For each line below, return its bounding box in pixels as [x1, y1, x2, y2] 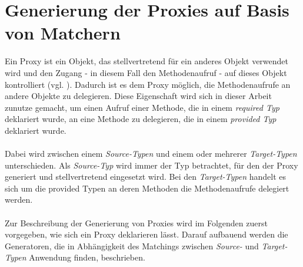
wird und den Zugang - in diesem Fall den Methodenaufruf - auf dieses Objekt [5, 66, 287, 78]
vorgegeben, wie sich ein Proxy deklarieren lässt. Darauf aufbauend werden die [5, 228, 288, 240]
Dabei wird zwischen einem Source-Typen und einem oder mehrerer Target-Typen [5, 147, 297, 160]
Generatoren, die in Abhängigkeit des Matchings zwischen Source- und [5, 239, 259, 252]
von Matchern [5, 21, 121, 45]
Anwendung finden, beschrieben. [29, 251, 145, 263]
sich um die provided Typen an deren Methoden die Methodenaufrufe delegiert [5, 182, 289, 194]
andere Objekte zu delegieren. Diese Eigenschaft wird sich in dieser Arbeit [5, 90, 272, 102]
